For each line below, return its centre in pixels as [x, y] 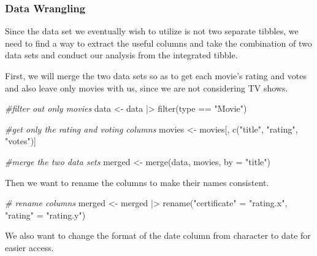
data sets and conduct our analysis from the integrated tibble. [121, 55]
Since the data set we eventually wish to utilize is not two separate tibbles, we [152, 31]
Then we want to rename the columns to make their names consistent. [137, 182]
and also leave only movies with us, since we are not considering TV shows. [147, 87]
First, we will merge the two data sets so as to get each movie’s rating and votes [156, 76]
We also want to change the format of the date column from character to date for [158, 235]
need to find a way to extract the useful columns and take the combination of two [158, 43]
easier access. [29, 247]
